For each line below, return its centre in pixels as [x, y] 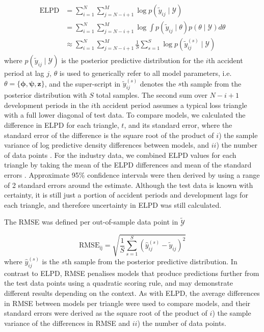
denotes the [158, 83]
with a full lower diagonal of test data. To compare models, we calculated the [125, 115]
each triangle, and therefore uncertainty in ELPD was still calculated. [113, 204]
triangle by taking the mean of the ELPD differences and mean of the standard [128, 165]
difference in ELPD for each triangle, [62, 124]
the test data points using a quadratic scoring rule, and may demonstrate [118, 283]
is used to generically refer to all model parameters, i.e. [146, 73]
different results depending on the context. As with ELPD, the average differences [132, 293]
